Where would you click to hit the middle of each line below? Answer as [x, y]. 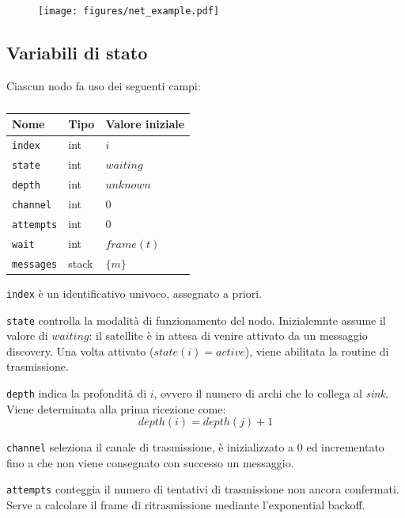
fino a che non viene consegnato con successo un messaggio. [150, 462]
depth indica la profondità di [77, 392]
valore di [27, 335]
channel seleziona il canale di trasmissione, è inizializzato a [150, 447]
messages [35, 264]
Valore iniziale [145, 124]
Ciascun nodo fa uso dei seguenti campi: [104, 85]
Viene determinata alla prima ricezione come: [116, 408]
